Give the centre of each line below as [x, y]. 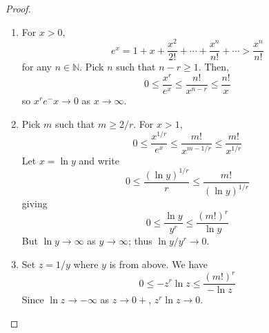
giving [34, 203]
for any [37, 67]
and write [99, 160]
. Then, [213, 67]
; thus [140, 241]
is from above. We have [159, 264]
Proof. [18, 8]
